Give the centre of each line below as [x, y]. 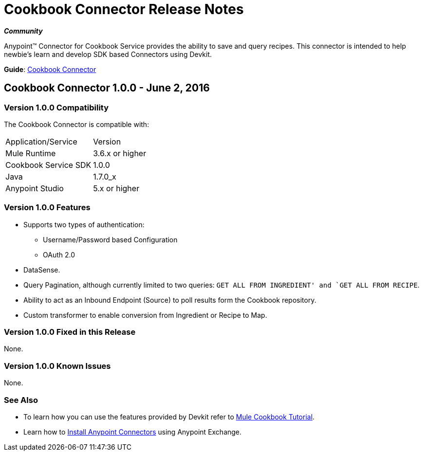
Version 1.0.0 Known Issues [57, 366]
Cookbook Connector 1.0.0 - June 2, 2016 [107, 88]
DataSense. [42, 270]
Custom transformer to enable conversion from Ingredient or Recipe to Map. [145, 315]
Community [23, 31]
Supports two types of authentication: [84, 224]
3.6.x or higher [120, 153]
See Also [21, 400]
